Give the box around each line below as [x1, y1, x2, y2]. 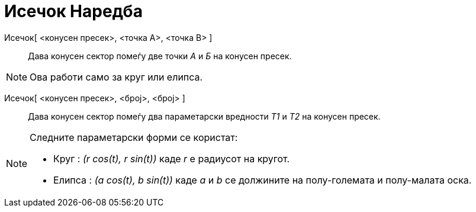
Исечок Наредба [4, 1, 143, 21]
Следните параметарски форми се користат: [30, 131, 238, 143]
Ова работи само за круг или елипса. [30, 70, 203, 83]
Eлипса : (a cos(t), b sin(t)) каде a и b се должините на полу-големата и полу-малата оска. [53, 174, 472, 186]
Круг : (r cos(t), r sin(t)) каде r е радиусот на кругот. [53, 152, 290, 165]
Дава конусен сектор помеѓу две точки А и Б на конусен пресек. [28, 50, 292, 61]
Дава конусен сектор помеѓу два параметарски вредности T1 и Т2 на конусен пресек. [28, 111, 381, 121]
